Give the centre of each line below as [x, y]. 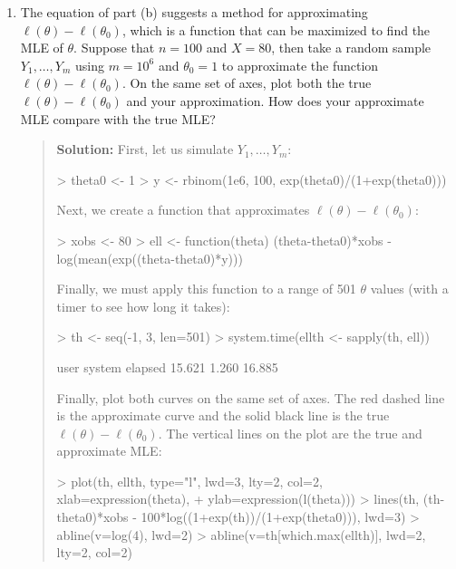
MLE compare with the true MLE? [118, 118]
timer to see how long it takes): [143, 306]
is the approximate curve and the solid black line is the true [223, 415]
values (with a [409, 289]
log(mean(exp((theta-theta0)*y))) [150, 258]
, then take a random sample [351, 48]
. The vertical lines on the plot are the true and [290, 433]
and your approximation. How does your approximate [275, 100]
